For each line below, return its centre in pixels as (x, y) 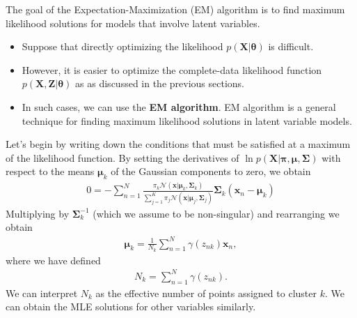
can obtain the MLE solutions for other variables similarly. (131, 306)
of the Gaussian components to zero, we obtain (211, 171)
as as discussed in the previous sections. (160, 83)
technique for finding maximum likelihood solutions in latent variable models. (187, 120)
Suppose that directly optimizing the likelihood (122, 46)
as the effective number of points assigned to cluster (206, 293)
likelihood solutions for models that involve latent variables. (133, 23)
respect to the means (50, 171)
